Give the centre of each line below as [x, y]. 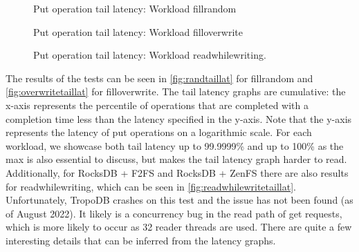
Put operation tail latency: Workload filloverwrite [138, 31]
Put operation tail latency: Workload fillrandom [135, 8]
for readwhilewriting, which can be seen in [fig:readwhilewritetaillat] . [151, 186]
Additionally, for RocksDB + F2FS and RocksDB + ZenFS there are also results [177, 172]
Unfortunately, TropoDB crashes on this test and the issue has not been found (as [179, 200]
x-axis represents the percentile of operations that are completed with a [157, 105]
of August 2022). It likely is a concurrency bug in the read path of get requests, [174, 213]
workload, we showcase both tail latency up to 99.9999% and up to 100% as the [175, 145]
